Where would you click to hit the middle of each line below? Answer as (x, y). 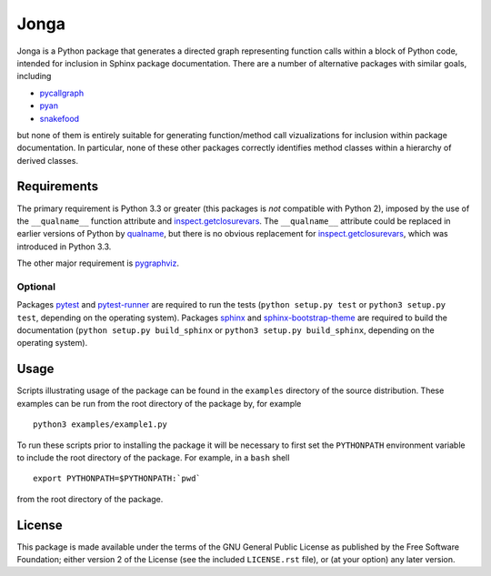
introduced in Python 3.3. (64, 247)
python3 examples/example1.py (100, 424)
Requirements (58, 187)
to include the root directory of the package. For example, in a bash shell (153, 457)
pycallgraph (62, 93)
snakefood (60, 118)
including (34, 76)
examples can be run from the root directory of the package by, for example (159, 403)
